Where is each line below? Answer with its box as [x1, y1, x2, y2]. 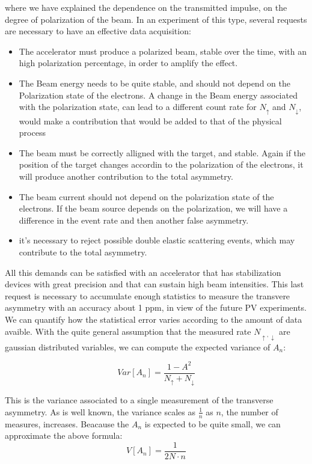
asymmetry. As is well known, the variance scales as [5, 405, 196, 418]
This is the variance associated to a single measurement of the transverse [5, 394, 274, 406]
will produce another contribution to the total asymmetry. [19, 169, 233, 182]
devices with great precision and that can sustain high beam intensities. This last [5, 278, 304, 290]
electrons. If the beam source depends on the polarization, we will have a [19, 202, 288, 215]
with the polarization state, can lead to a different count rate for [19, 100, 257, 113]
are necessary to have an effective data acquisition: [5, 25, 191, 37]
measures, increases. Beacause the [5, 417, 129, 430]
